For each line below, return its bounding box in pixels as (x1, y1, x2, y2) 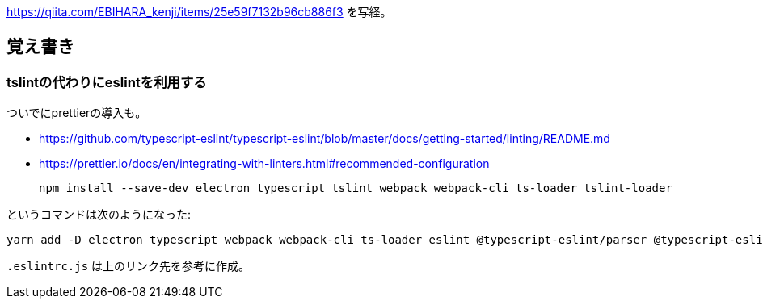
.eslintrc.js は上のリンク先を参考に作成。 (6, 259, 251, 274)
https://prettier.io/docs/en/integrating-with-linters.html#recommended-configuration (39, 157, 490, 171)
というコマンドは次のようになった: (6, 207, 192, 222)
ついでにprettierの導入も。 (6, 106, 147, 120)
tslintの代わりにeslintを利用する (6, 73, 207, 90)
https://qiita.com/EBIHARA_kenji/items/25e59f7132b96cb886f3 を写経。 (6, 5, 392, 19)
